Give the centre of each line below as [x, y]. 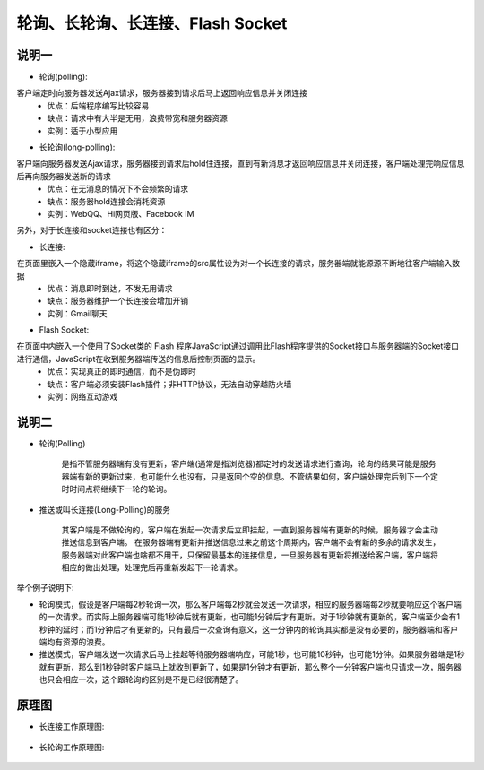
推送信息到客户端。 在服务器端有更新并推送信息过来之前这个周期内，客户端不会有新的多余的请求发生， [251, 542]
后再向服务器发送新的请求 [64, 176]
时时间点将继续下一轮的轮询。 [117, 489]
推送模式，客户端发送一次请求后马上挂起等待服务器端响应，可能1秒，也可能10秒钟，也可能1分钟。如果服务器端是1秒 [252, 654]
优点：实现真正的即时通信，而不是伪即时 [121, 371]
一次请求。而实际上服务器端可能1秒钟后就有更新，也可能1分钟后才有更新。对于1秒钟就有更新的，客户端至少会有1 [253, 617]
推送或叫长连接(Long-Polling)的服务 [105, 509]
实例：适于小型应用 [82, 131]
